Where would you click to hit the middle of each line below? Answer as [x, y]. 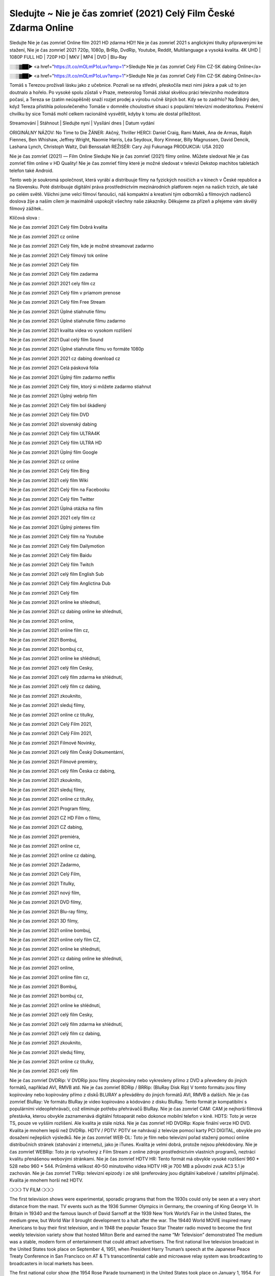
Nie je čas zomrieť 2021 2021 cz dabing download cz [65, 358]
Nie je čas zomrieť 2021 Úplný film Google [53, 452]
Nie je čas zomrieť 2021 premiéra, [45, 837]
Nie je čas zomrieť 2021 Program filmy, [50, 808]
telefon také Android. [31, 170]
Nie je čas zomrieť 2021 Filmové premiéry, [53, 762]
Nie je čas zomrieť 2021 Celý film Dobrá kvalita [59, 227]
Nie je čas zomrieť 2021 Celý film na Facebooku [59, 489]
